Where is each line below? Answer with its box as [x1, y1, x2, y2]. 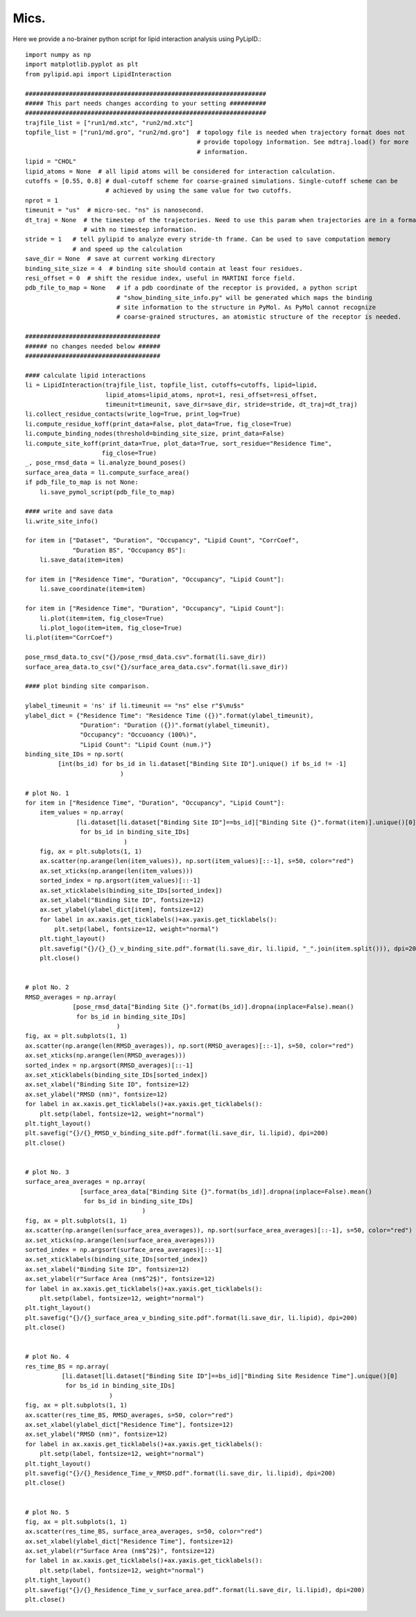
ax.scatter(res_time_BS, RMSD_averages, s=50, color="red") [25, 1411, 234, 1419]
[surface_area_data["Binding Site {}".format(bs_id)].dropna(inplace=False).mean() [80, 1187, 372, 1196]
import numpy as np [25, 51, 92, 58]
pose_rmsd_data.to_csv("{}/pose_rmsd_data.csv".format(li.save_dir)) [25, 653, 267, 661]
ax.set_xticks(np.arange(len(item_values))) [39, 866, 193, 875]
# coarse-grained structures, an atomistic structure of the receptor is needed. [116, 313, 402, 321]
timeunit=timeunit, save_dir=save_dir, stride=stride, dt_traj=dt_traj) [105, 401, 358, 408]
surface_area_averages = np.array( [25, 1178, 146, 1186]
